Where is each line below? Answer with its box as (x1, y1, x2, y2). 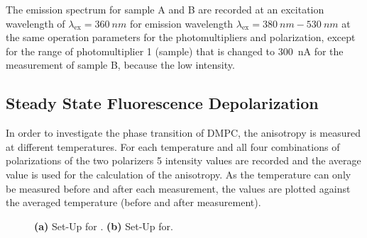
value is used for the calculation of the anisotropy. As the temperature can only (6, 166, 351, 181)
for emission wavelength (129, 16, 234, 30)
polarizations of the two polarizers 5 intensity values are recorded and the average (6, 153, 361, 168)
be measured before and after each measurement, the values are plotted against (6, 181, 351, 195)
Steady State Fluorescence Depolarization (6, 92, 319, 114)
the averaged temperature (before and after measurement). (6, 195, 261, 210)
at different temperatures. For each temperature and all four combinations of (6, 139, 340, 154)
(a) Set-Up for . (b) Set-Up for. (34, 218, 173, 233)
